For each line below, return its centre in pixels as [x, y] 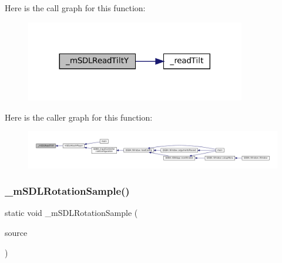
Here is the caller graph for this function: [79, 117]
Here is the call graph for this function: [75, 8]
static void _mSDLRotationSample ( [71, 213]
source [16, 232]
